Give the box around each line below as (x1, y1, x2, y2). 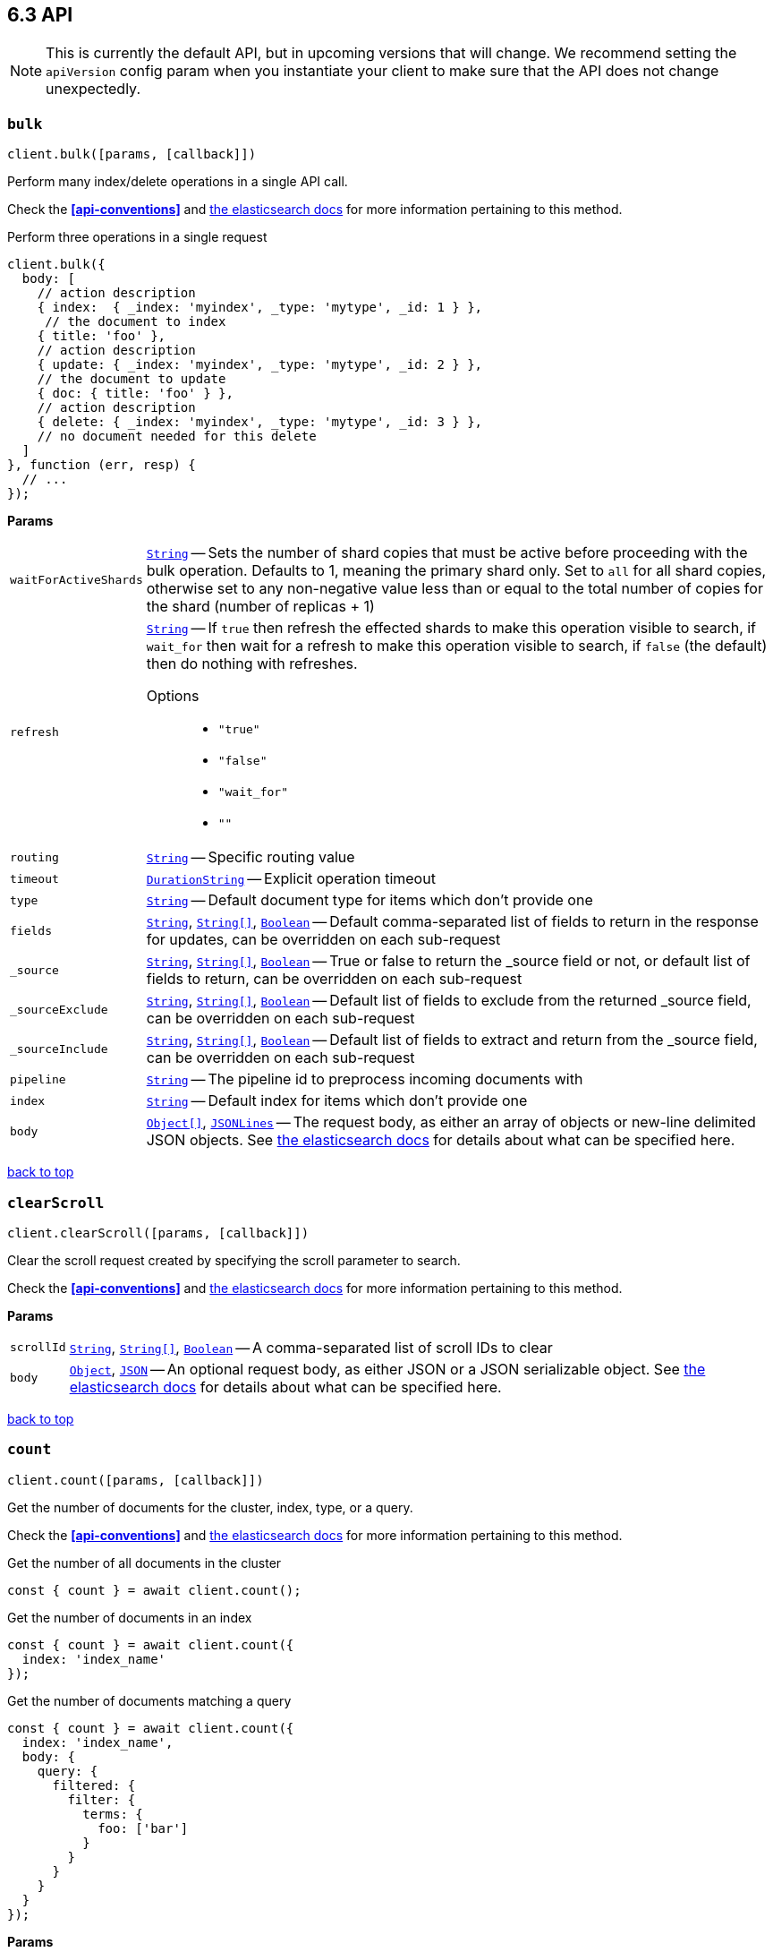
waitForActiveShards (10, 572, 143, 586)
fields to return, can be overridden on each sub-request (146, 970, 522, 989)
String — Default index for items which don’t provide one (146, 1092, 528, 1110)
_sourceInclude (10, 1041, 108, 1056)
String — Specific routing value (146, 848, 355, 867)
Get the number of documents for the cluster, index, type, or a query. (7, 1499, 413, 1515)
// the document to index (45, 314, 226, 330)
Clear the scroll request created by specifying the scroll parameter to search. (7, 1252, 461, 1268)
